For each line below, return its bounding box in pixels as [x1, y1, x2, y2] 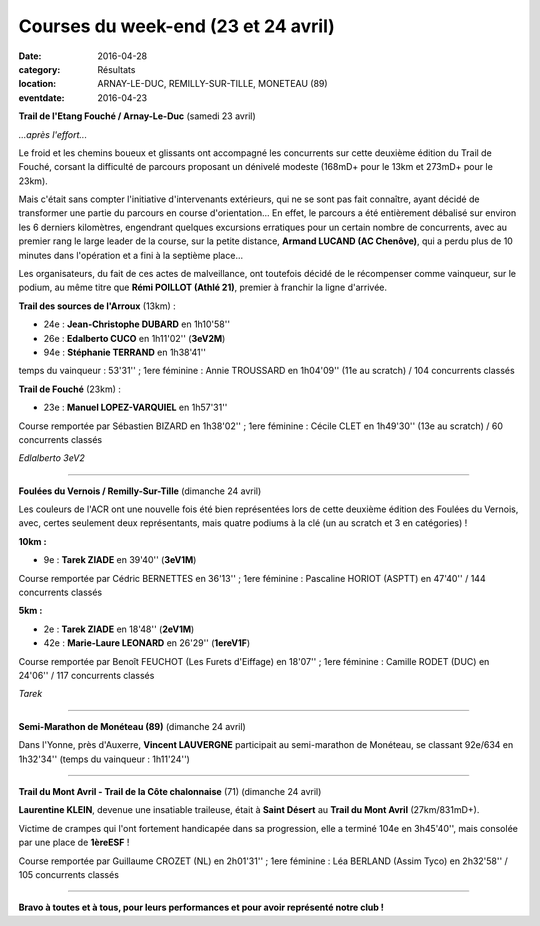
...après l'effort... [18, 128, 88, 140]
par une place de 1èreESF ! [18, 836, 130, 849]
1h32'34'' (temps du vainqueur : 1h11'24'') [18, 753, 190, 765]
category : [18, 63, 61, 75]
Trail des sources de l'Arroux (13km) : [18, 300, 177, 312]
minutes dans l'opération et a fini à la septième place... [18, 249, 244, 261]
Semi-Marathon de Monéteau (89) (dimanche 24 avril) [18, 720, 247, 732]
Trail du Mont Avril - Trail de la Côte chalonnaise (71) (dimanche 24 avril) [18, 785, 322, 797]
